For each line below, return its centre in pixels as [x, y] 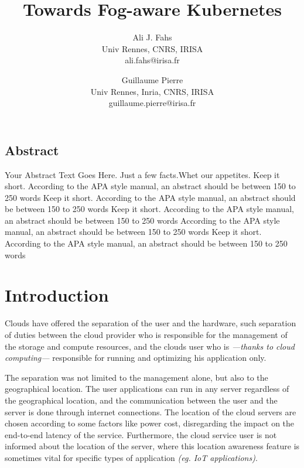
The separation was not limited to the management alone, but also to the [136, 377]
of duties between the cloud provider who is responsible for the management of [146, 334]
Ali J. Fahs [152, 37]
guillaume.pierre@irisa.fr [152, 103]
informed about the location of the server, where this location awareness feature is [152, 446]
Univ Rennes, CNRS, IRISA [152, 48]
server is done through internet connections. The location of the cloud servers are [151, 411]
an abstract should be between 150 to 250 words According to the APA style [142, 220]
